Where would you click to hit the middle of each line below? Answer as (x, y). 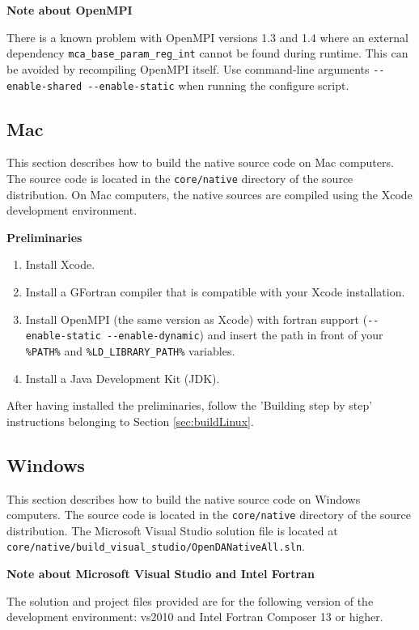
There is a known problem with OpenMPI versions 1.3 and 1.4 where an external (207, 37)
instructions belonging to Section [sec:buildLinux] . (130, 421)
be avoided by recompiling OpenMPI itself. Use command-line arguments (188, 68)
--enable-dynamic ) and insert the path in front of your (245, 335)
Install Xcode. (60, 264)
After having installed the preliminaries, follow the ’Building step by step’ (190, 405)
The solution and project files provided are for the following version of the (190, 600)
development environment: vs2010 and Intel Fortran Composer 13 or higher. (195, 617)
